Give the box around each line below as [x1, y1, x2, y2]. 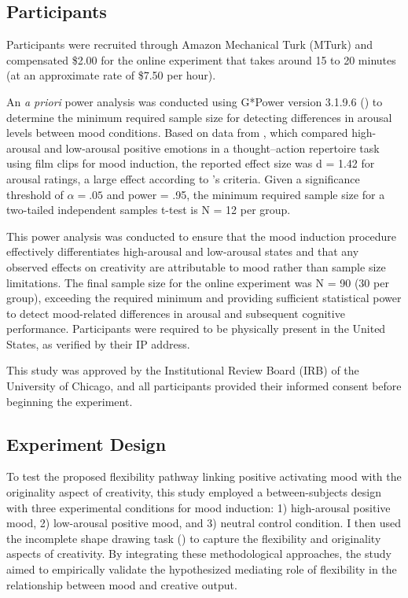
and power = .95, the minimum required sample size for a [106, 186, 385, 202]
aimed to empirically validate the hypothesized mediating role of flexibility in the [6, 561, 397, 578]
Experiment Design [6, 431, 167, 456]
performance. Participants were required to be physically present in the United [6, 320, 386, 337]
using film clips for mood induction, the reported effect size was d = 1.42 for [6, 155, 375, 172]
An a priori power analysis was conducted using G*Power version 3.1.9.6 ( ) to [6, 93, 383, 109]
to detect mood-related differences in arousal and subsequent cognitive [6, 305, 345, 321]
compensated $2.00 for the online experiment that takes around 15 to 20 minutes [6, 51, 396, 68]
